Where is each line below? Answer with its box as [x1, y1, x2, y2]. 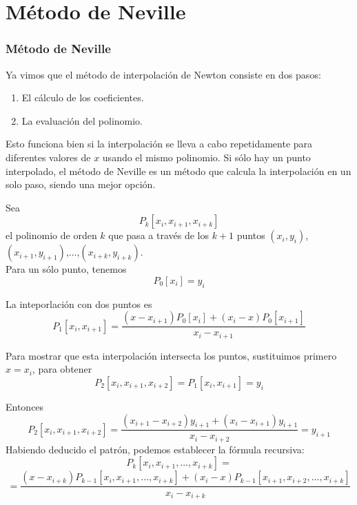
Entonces [6, 400, 44, 413]
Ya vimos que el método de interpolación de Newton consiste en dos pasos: [6, 67, 321, 81]
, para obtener [32, 362, 92, 376]
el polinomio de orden [6, 228, 97, 243]
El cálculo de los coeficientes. [21, 90, 144, 105]
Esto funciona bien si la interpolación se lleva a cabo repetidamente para [6, 136, 313, 151]
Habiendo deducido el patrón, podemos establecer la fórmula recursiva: [6, 442, 305, 456]
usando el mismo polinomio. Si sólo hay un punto [102, 150, 311, 164]
